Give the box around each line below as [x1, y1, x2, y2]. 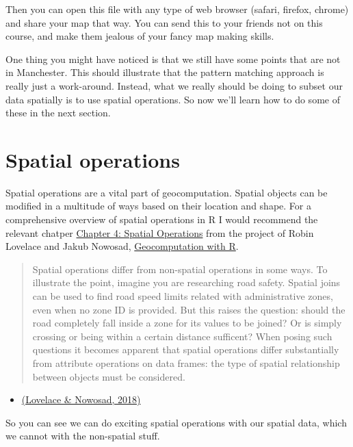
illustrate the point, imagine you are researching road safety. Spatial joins [32, 275, 341, 290]
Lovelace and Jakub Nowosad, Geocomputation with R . [5, 239, 239, 253]
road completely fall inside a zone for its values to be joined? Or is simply [32, 316, 342, 330]
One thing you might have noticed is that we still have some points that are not [5, 51, 341, 66]
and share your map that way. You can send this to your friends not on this [5, 15, 323, 29]
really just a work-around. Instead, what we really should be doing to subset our [5, 78, 343, 92]
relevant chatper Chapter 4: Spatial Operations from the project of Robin [5, 225, 314, 240]
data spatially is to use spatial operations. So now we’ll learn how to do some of [5, 92, 340, 106]
